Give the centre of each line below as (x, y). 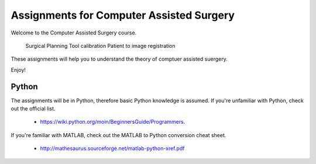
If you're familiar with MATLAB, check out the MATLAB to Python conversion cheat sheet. (118, 135)
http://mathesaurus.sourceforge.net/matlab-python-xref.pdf (112, 148)
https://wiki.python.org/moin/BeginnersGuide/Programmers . (113, 122)
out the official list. (33, 109)
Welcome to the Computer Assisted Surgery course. (74, 33)
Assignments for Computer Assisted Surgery (123, 15)
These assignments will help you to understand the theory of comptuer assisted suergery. (119, 59)
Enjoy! (18, 69)
